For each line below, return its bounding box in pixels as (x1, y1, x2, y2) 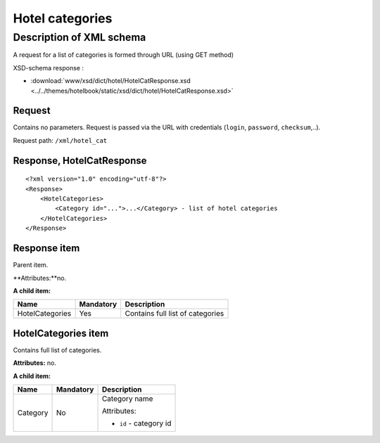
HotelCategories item (13, 327, 109, 339)
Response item (13, 243, 80, 255)
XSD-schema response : (13, 63, 84, 72)
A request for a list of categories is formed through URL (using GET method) (13, 51, 234, 59)
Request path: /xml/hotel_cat (13, 136, 108, 144)
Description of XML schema (13, 31, 146, 44)
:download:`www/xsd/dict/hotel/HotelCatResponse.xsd (30, 77, 191, 85)
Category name (101, 394, 153, 404)
